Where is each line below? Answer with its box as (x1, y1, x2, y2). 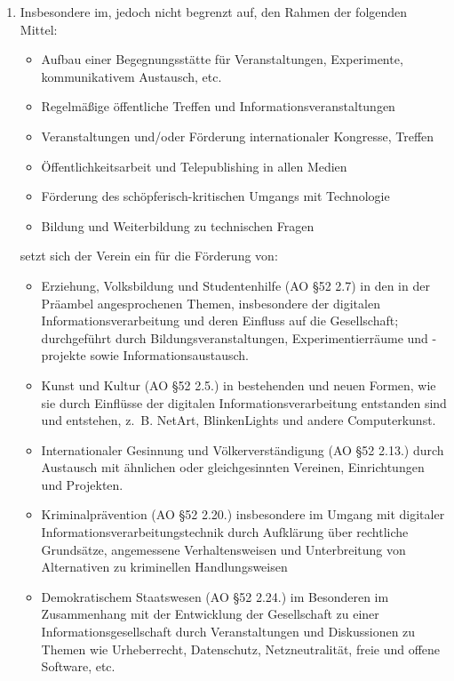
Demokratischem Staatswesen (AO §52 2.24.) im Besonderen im (41, 587, 389, 605)
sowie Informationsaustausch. (90, 346, 249, 365)
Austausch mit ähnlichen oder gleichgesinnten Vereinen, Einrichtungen (41, 458, 425, 477)
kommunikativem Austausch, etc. (41, 67, 222, 85)
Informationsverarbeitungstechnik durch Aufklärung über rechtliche (41, 523, 409, 541)
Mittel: (20, 20, 58, 38)
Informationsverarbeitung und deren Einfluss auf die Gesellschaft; (41, 311, 399, 330)
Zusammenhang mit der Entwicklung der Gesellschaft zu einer (41, 605, 379, 623)
